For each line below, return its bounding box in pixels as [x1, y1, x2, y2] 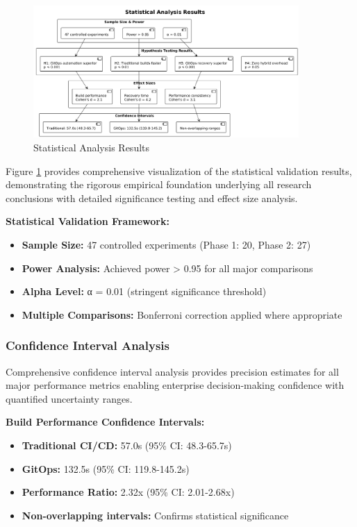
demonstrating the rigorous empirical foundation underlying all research [6, 177, 312, 192]
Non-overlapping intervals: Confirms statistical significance [22, 508, 289, 522]
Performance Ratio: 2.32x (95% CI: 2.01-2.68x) [22, 485, 235, 499]
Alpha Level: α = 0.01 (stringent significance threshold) [22, 284, 267, 299]
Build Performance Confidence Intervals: [6, 415, 205, 429]
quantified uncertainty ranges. [6, 391, 133, 405]
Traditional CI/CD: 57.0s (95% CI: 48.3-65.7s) [22, 437, 232, 452]
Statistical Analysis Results [33, 140, 150, 155]
